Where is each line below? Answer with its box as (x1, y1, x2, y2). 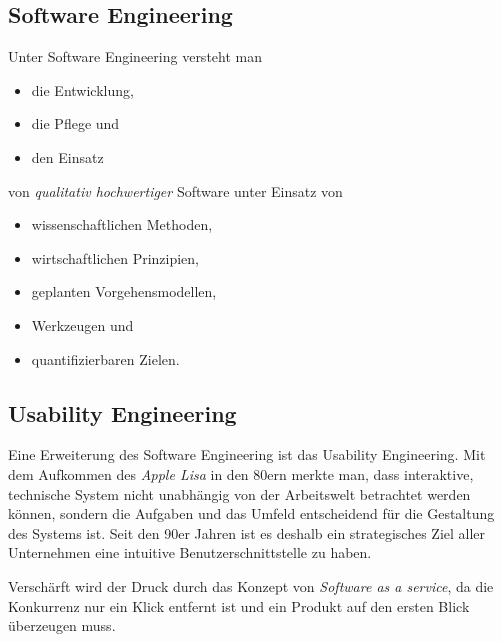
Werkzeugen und (31, 314, 134, 335)
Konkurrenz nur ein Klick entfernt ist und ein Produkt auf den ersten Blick (8, 595, 470, 616)
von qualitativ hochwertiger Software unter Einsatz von (8, 180, 343, 201)
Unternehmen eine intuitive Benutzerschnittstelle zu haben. (8, 542, 372, 563)
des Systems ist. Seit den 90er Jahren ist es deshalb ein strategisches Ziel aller (8, 522, 486, 543)
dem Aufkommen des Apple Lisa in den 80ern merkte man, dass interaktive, (8, 463, 474, 484)
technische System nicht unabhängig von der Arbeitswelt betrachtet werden (8, 483, 471, 504)
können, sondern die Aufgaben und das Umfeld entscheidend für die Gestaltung (8, 503, 495, 524)
